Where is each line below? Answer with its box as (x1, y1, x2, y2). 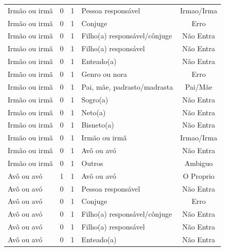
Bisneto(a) (81, 119, 115, 130)
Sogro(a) (81, 94, 108, 104)
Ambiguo (184, 157, 213, 168)
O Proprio (183, 170, 215, 181)
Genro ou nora (81, 68, 127, 79)
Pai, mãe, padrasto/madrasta (81, 81, 173, 92)
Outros (81, 157, 103, 168)
